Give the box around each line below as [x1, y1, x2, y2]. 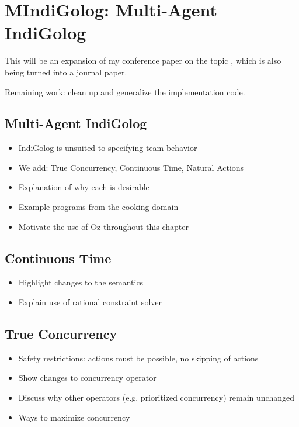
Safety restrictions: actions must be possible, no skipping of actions [18, 352, 259, 364]
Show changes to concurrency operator [18, 371, 157, 384]
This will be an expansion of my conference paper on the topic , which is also [5, 54, 281, 67]
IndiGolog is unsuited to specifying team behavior [18, 142, 197, 154]
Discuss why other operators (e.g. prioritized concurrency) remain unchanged [18, 391, 294, 404]
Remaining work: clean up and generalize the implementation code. [5, 85, 245, 98]
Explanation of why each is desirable [18, 181, 149, 193]
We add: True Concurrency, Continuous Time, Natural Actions [18, 161, 244, 173]
